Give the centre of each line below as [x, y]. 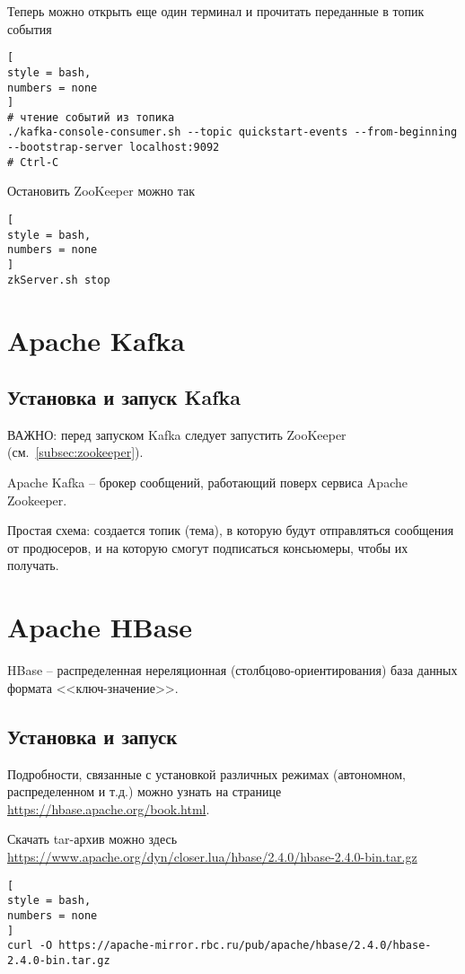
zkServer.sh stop [59, 280]
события [30, 28]
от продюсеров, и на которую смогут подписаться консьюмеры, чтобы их [208, 547]
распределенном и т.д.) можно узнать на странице [145, 791]
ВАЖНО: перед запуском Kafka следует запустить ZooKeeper [177, 434]
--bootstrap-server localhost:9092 [114, 148]
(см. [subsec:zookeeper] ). [75, 452]
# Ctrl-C [33, 162]
